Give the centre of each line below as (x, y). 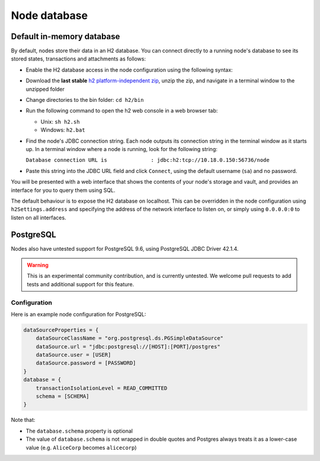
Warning (38, 265)
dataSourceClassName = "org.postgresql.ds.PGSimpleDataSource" (130, 338)
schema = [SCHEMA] (63, 396)
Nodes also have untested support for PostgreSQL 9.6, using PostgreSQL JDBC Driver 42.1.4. (125, 248)
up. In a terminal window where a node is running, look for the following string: (121, 149)
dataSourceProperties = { (61, 330)
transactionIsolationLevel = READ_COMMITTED (102, 388)
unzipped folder (45, 89)
